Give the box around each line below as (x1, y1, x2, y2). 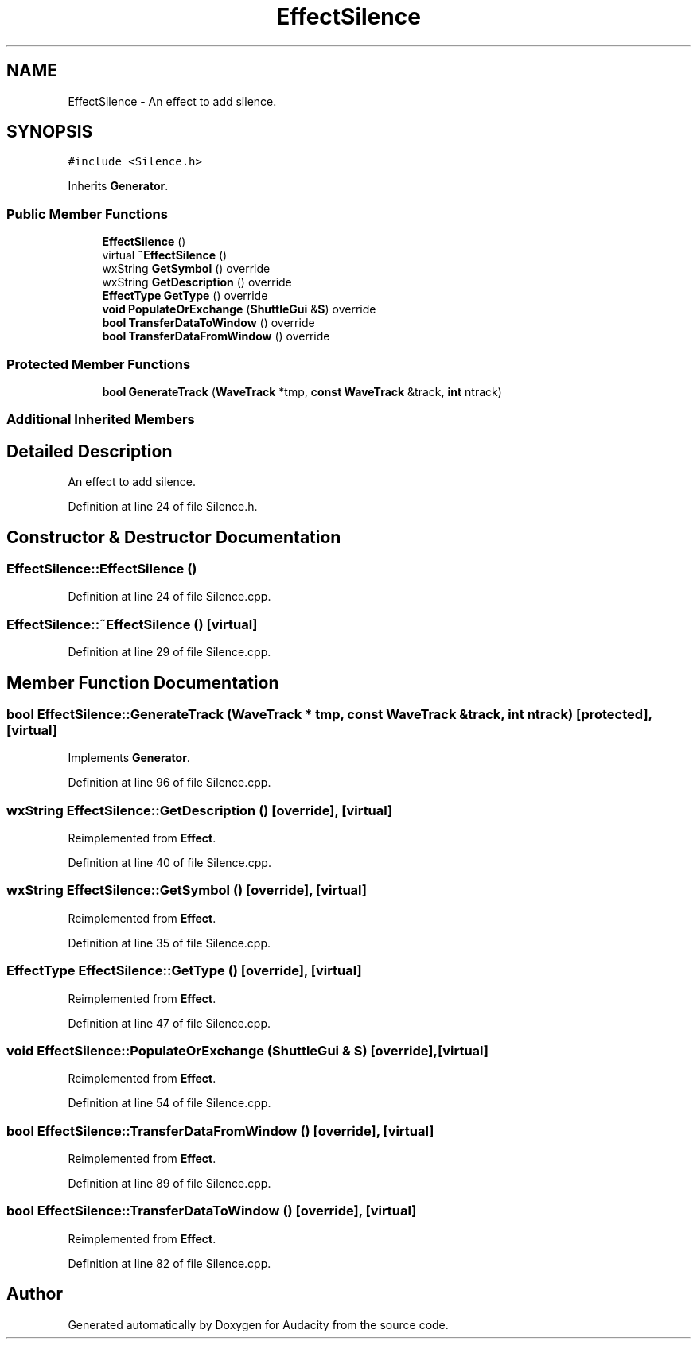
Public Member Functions (6, 205, 168, 222)
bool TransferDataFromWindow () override (102, 329, 330, 344)
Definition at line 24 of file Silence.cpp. (68, 589, 271, 604)
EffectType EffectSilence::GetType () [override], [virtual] (6, 962, 362, 979)
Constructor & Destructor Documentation (6, 527, 341, 547)
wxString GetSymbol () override (102, 262, 271, 276)
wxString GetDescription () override (102, 275, 292, 290)
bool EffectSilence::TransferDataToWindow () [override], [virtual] (6, 1203, 417, 1219)
